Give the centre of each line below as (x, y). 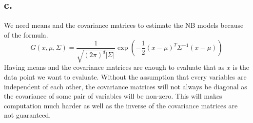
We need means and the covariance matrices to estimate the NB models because (124, 25)
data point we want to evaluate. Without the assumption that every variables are (125, 76)
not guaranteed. (28, 115)
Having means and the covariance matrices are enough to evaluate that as (114, 67)
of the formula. (26, 34)
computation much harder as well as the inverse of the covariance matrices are (121, 105)
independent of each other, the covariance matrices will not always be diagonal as (126, 86)
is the (241, 67)
